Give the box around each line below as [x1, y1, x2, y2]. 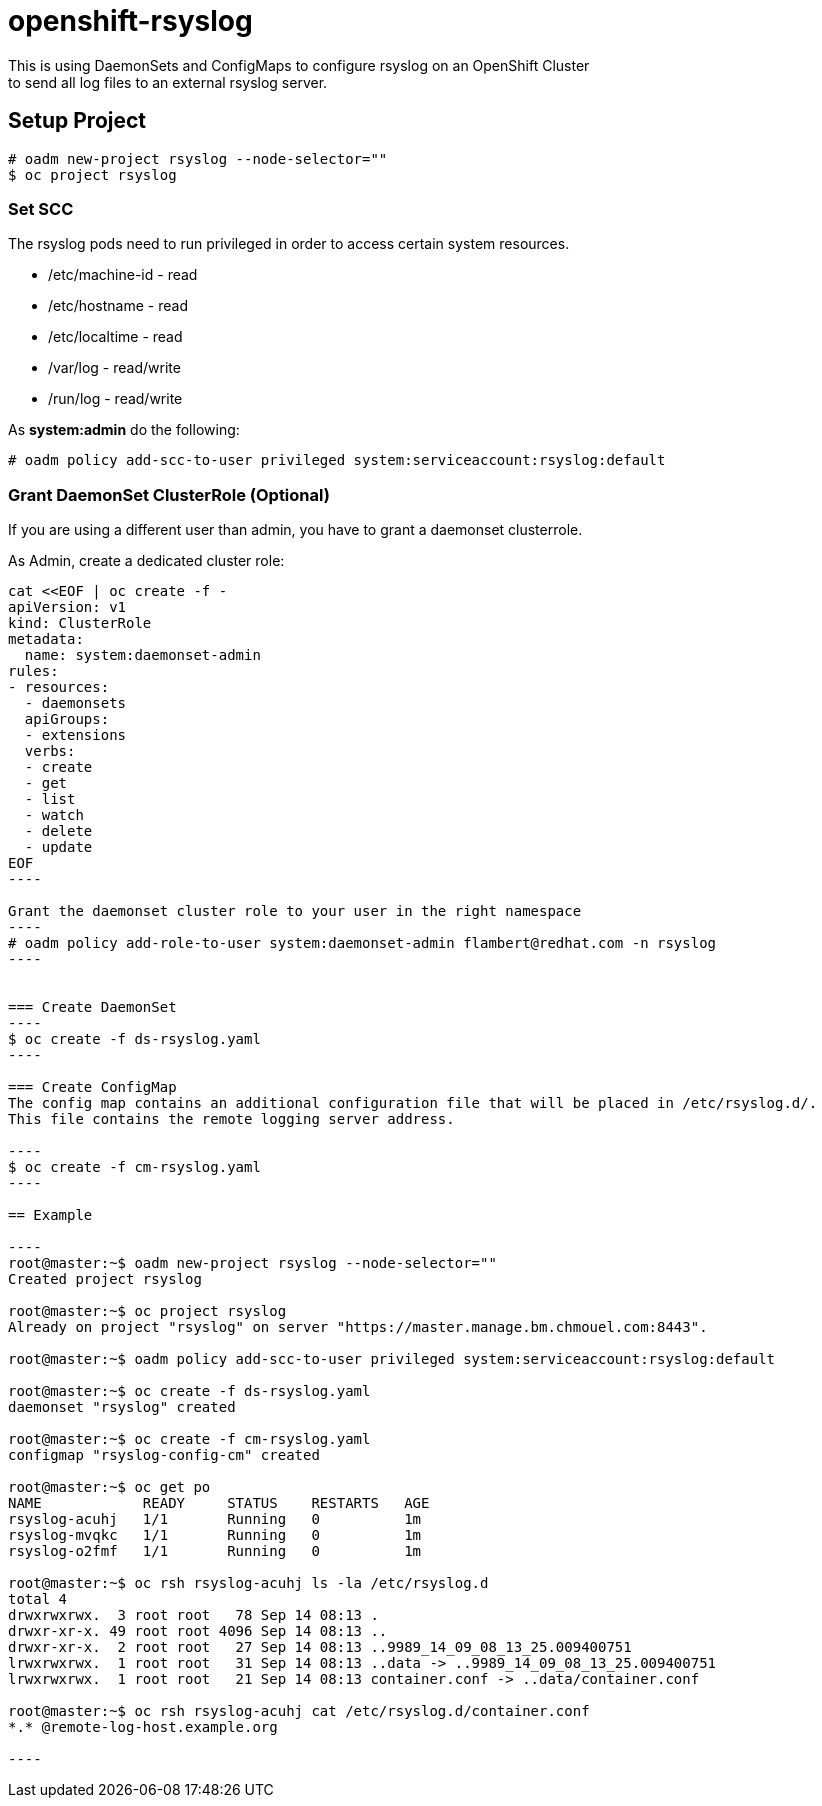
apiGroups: [24, 711, 110, 728]
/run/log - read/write [48, 390, 183, 408]
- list [24, 791, 76, 808]
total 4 [8, 1591, 68, 1608]
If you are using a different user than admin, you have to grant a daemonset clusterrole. [8, 521, 583, 539]
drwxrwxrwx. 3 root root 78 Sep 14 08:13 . [8, 1607, 379, 1624]
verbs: [24, 743, 76, 760]
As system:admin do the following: [8, 421, 240, 439]
